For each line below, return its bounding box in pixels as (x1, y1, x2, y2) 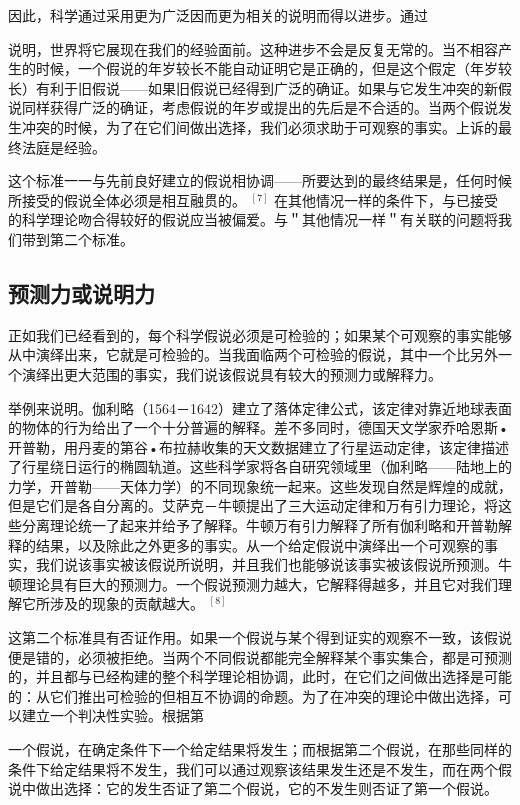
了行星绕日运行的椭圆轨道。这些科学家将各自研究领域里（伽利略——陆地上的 (8, 456, 512, 477)
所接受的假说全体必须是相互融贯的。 (8, 189, 246, 210)
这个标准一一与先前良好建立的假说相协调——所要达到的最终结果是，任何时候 (8, 170, 512, 191)
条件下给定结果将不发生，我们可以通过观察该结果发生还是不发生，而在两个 (8, 758, 498, 779)
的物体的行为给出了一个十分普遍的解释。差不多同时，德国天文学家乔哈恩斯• (8, 417, 509, 438)
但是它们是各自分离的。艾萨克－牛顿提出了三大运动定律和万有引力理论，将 (8, 495, 498, 516)
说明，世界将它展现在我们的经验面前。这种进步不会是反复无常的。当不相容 (8, 38, 498, 59)
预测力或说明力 (8, 277, 155, 308)
